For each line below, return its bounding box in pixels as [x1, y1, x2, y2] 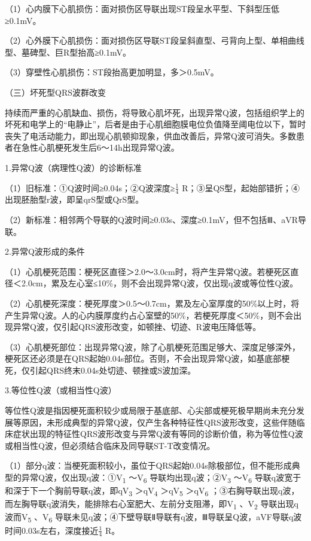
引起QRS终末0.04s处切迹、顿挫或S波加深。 [29, 363, 196, 376]
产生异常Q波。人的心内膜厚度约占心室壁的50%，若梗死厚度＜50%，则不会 [5, 308, 294, 321]
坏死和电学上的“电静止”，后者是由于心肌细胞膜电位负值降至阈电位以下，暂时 [5, 118, 306, 130]
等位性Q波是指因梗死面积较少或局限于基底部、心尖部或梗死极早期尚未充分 [5, 404, 296, 417]
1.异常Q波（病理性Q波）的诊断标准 [5, 161, 142, 173]
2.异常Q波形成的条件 [5, 245, 85, 258]
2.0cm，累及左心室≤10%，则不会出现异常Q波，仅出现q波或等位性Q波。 [21, 277, 298, 289]
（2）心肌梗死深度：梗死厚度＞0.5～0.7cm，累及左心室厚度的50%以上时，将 [5, 297, 300, 309]
